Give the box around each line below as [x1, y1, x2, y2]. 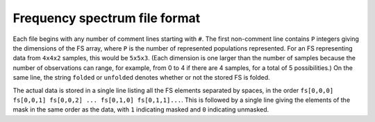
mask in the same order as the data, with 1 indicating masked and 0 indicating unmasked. [12, 105, 269, 114]
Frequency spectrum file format [12, 10, 201, 26]
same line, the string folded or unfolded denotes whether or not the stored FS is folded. [12, 73, 270, 82]
